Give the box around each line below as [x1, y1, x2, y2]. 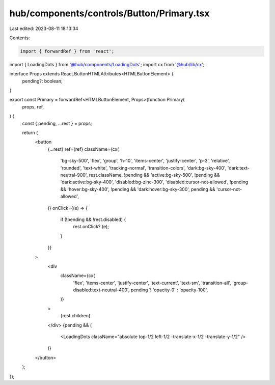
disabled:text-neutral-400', [73, 287, 130, 293]
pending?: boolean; [22, 78, 63, 84]
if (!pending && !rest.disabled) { [60, 216, 126, 223]
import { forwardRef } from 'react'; [20, 48, 115, 54]
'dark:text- [227, 164, 250, 171]
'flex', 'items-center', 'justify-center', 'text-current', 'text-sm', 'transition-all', [73, 280, 231, 286]
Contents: [9, 35, 30, 41]
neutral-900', [60, 172, 88, 178]
